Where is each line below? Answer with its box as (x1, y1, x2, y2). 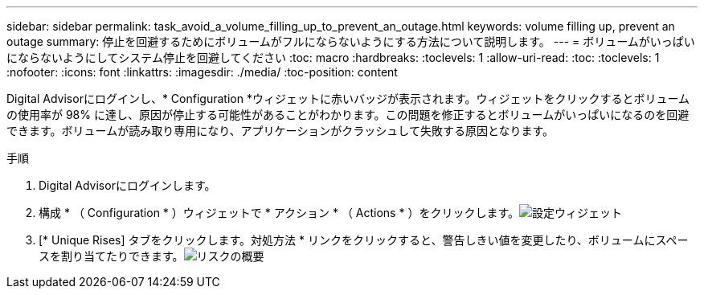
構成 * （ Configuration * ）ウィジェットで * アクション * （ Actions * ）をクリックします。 (39, 206, 519, 219)
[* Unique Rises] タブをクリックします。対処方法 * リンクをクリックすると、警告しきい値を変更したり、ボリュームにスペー (39, 233, 689, 247)
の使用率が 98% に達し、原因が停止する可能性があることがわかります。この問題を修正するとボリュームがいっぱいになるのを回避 (6, 108, 690, 121)
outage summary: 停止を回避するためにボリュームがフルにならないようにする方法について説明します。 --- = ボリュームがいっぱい (6, 35, 695, 48)
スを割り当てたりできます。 (39, 249, 184, 263)
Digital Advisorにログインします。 (39, 178, 216, 192)
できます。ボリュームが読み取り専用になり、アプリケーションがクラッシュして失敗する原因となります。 (6, 124, 555, 137)
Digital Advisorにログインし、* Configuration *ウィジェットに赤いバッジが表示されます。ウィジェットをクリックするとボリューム (6, 92, 690, 105)
